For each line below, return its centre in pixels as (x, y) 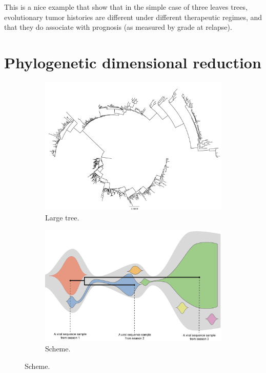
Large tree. (62, 217)
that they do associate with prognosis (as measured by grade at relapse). (118, 27)
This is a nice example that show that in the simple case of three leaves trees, (126, 7)
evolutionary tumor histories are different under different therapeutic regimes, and (133, 17)
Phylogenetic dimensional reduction (133, 62)
